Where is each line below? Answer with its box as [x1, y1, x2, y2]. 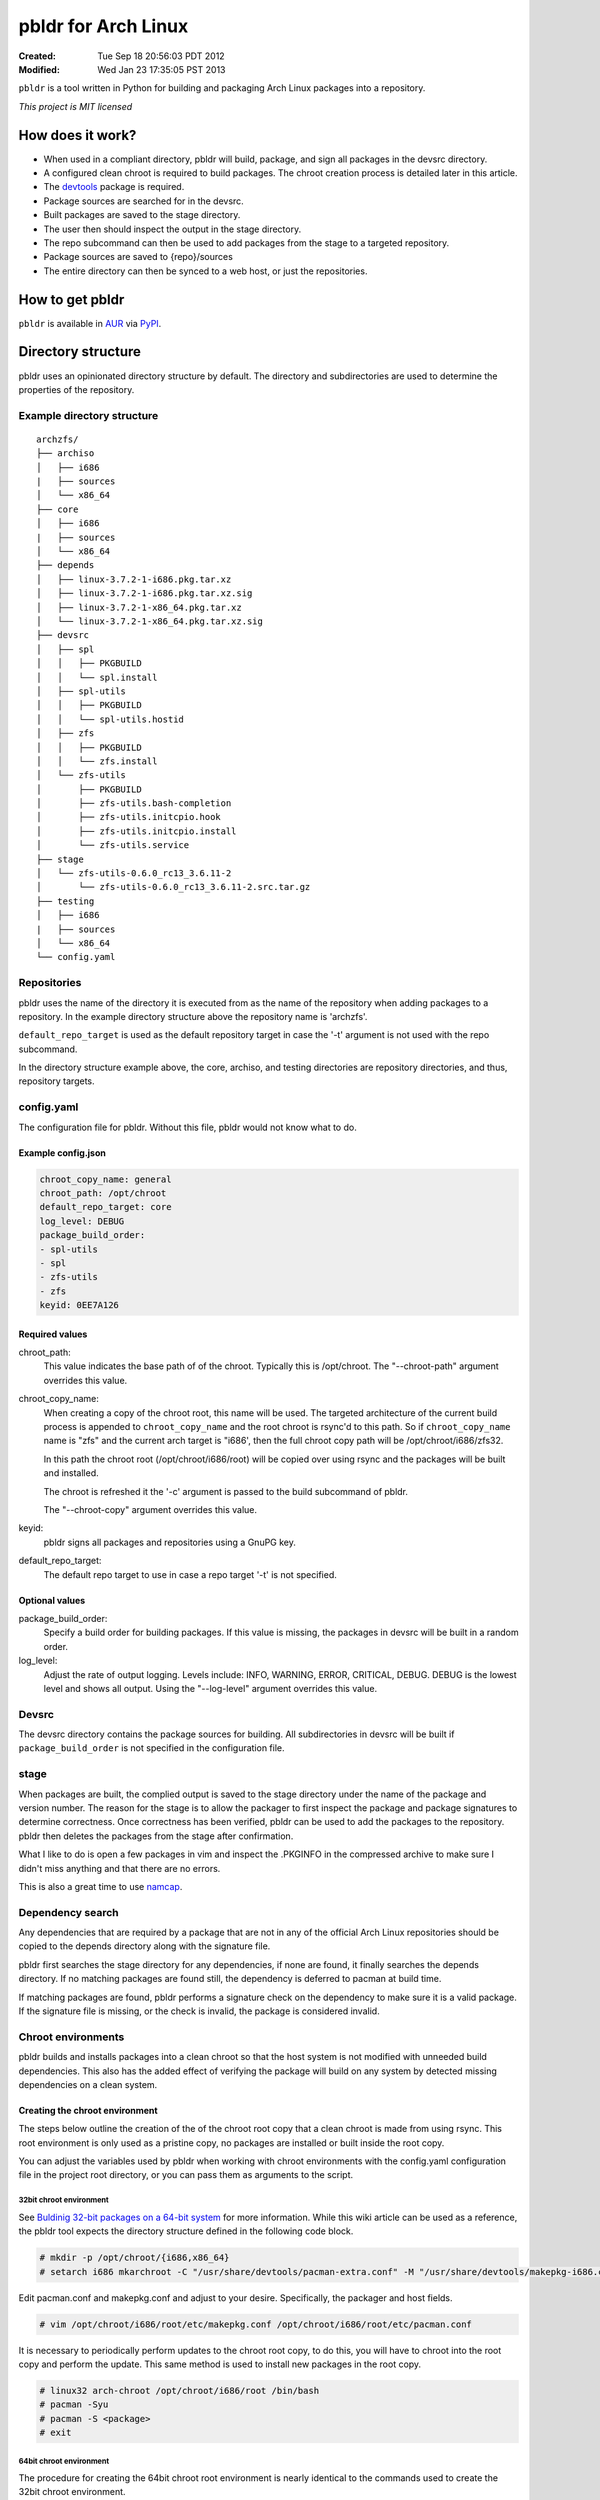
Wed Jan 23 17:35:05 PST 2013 [97, 63, 226, 75]
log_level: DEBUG [39, 1215, 125, 1227]
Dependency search [18, 1905, 119, 1919]
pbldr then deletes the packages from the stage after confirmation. [18, 1830, 294, 1842]
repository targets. [18, 1075, 95, 1087]
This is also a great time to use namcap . [18, 1880, 183, 1892]
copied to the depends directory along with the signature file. [18, 1940, 271, 1952]
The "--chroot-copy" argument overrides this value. [43, 1503, 257, 1515]
